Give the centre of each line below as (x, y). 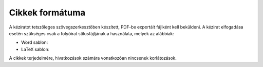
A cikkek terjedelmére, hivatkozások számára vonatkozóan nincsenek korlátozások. (93, 58)
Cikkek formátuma (47, 13)
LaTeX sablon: (35, 49)
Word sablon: (35, 42)
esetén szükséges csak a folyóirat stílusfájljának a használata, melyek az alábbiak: (92, 33)
